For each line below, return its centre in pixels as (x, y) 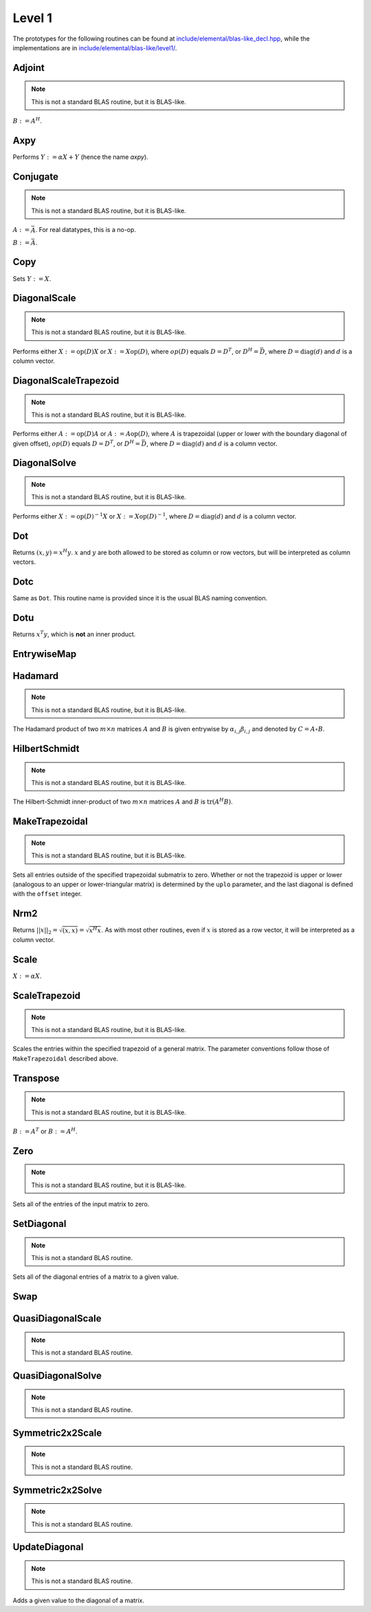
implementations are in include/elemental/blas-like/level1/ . (95, 48)
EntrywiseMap (45, 654)
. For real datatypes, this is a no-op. (86, 230)
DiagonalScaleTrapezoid (66, 380)
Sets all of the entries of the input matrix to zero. (81, 1204)
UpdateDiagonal (48, 1547)
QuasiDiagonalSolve (57, 1376)
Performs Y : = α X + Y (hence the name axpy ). (81, 157)
